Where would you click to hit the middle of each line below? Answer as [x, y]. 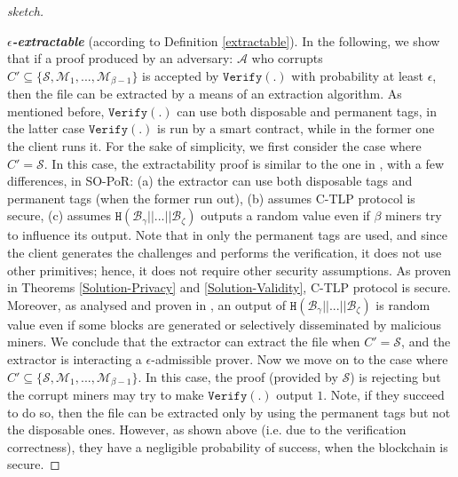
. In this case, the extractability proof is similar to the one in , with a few [244, 163]
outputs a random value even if [285, 215]
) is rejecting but [395, 376]
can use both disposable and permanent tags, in [307, 111]
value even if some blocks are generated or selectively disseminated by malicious [224, 324]
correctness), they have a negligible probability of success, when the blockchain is [228, 446]
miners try [414, 215]
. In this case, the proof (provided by [238, 376]
